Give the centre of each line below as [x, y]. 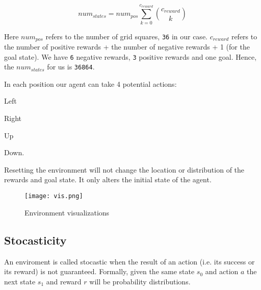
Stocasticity [35, 240]
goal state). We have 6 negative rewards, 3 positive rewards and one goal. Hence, [130, 56]
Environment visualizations [67, 212]
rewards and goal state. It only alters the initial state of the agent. [108, 179]
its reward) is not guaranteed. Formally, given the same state [99, 271]
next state [20, 281]
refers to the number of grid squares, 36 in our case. [126, 36]
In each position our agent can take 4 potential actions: [90, 83]
